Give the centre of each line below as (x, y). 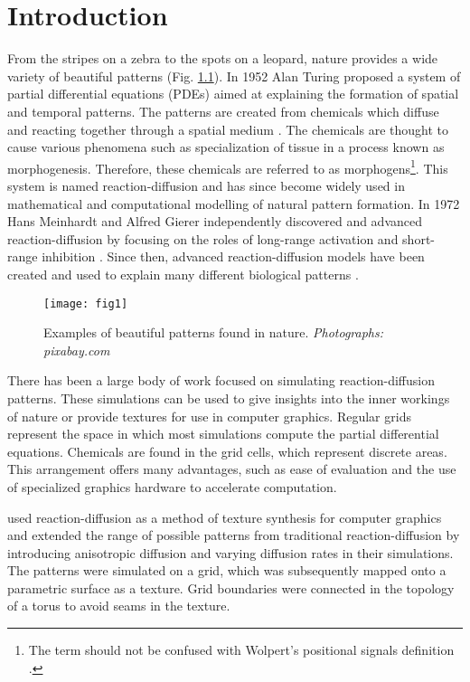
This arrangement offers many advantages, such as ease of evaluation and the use (232, 469)
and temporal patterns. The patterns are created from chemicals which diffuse (223, 111)
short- (418, 238)
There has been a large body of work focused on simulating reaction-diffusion (221, 380)
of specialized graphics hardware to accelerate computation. (172, 486)
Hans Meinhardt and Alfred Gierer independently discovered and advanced (215, 221)
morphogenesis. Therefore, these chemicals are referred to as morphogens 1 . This (228, 166)
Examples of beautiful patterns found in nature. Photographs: (214, 332)
